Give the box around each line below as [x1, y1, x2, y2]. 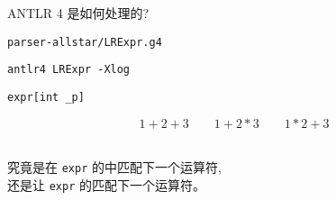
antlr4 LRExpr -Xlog [7, 63, 131, 77]
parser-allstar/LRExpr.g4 [7, 35, 162, 49]
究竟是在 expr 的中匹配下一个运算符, [7, 158, 222, 177]
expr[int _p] [7, 90, 85, 104]
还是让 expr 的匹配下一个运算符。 [7, 175, 205, 194]
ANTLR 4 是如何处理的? [7, 4, 150, 22]
